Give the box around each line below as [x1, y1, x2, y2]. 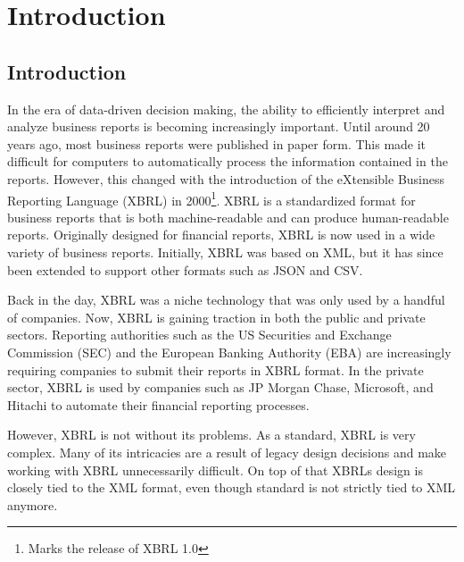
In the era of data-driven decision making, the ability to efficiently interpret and [7, 99, 445, 118]
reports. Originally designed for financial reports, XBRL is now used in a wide [7, 225, 435, 244]
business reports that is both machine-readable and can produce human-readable [7, 207, 449, 226]
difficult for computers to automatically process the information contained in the [7, 152, 448, 171]
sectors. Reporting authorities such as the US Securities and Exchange [7, 325, 392, 344]
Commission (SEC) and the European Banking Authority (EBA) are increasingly [7, 342, 452, 361]
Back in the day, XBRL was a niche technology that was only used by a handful [7, 290, 445, 309]
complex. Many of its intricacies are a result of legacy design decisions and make [7, 442, 447, 461]
